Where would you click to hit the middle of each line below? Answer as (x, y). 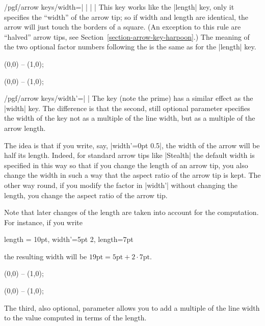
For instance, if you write (43, 222)
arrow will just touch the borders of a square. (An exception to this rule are (123, 27)
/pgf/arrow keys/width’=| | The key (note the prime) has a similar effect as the (129, 98)
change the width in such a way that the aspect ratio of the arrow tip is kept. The (132, 175)
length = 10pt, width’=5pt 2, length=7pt (69, 239)
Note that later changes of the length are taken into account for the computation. (131, 212)
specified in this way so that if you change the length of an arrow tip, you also (126, 165)
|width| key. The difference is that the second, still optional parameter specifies (127, 108)
